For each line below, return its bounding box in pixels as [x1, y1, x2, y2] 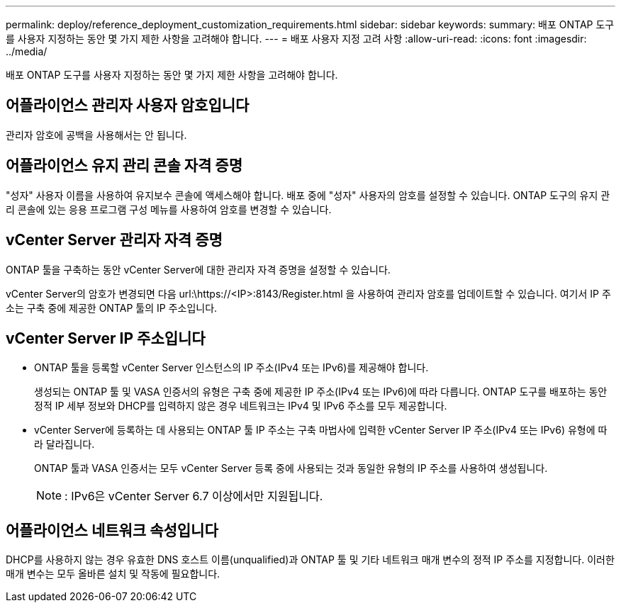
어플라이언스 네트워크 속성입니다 [6, 521, 218, 539]
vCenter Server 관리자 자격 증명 [6, 231, 223, 249]
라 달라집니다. [34, 438, 95, 451]
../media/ [6, 45, 47, 57]
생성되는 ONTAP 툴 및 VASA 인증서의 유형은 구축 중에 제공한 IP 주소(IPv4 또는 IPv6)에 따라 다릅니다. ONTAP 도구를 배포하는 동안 [34, 385, 608, 398]
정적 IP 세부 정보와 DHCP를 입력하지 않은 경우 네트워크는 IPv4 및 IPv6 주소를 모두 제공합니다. [34, 400, 447, 412]
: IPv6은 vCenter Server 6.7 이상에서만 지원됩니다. [65, 489, 323, 504]
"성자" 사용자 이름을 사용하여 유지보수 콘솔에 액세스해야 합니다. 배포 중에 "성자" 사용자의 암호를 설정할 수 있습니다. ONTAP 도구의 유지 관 [6, 188, 610, 201]
